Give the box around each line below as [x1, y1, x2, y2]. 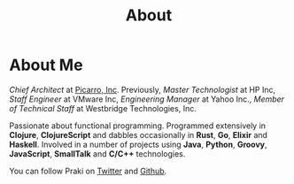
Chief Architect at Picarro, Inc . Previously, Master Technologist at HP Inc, [9, 84, 276, 95]
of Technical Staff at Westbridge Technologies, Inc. [9, 103, 197, 113]
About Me [9, 55, 83, 75]
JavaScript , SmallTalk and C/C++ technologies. [9, 148, 186, 159]
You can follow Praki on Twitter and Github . [9, 165, 167, 176]
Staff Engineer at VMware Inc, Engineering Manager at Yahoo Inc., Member [9, 94, 285, 104]
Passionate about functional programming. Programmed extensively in [9, 120, 267, 131]
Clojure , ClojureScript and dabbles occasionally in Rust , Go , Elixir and [9, 129, 268, 140]
